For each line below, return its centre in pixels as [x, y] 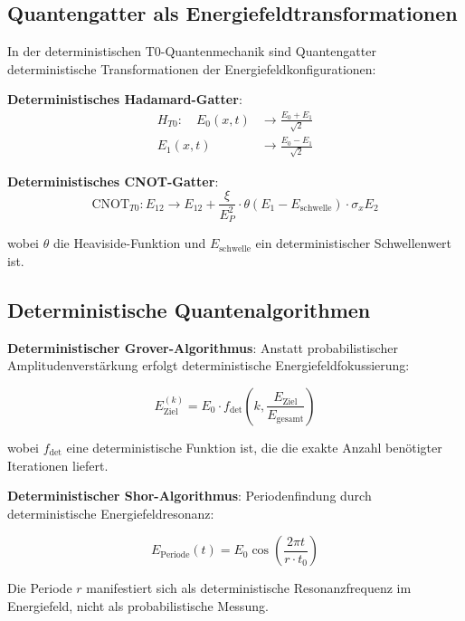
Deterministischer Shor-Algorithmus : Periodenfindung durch [190, 496]
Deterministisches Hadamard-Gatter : [125, 99]
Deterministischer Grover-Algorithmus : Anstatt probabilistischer [203, 347]
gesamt [290, 419]
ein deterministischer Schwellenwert [354, 243]
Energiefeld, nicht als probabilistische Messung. [138, 605]
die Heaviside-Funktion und [129, 243]
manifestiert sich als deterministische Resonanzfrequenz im [249, 588]
